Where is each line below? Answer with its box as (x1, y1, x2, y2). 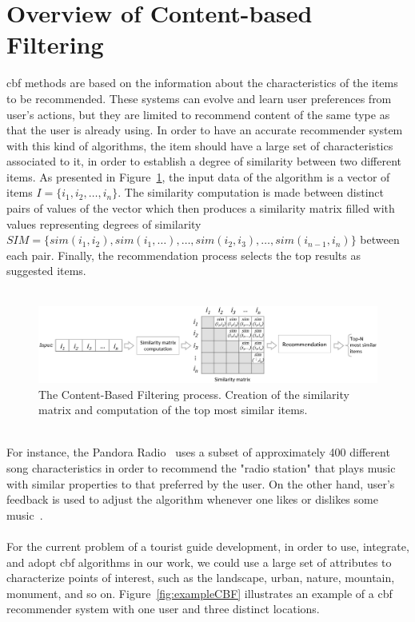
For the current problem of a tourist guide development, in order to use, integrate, (6, 538, 409, 555)
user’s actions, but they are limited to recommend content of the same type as (6, 106, 390, 122)
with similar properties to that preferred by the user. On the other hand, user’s (6, 475, 395, 492)
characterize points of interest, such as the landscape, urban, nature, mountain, (6, 569, 395, 586)
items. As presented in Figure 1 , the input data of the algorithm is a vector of (6, 168, 390, 185)
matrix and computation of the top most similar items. (38, 401, 308, 418)
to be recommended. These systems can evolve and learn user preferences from (6, 90, 392, 106)
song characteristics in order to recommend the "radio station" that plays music (6, 460, 396, 476)
